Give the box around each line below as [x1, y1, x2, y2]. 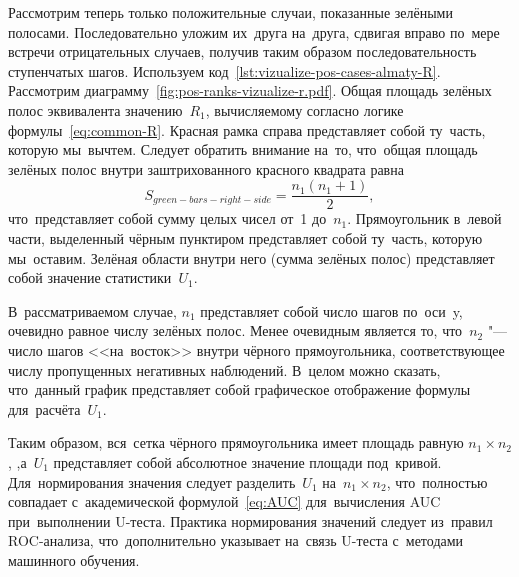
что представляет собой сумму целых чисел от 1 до [8, 208, 327, 229]
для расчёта [8, 398, 81, 419]
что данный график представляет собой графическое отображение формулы [8, 379, 471, 400]
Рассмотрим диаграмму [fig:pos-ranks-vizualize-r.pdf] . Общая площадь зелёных [8, 80, 492, 101]
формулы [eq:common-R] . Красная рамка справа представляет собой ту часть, [8, 119, 486, 140]
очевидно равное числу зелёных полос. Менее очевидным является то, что [8, 320, 463, 341]
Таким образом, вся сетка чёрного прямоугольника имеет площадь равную [8, 432, 464, 453]
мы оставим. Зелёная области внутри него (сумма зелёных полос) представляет [8, 247, 495, 268]
